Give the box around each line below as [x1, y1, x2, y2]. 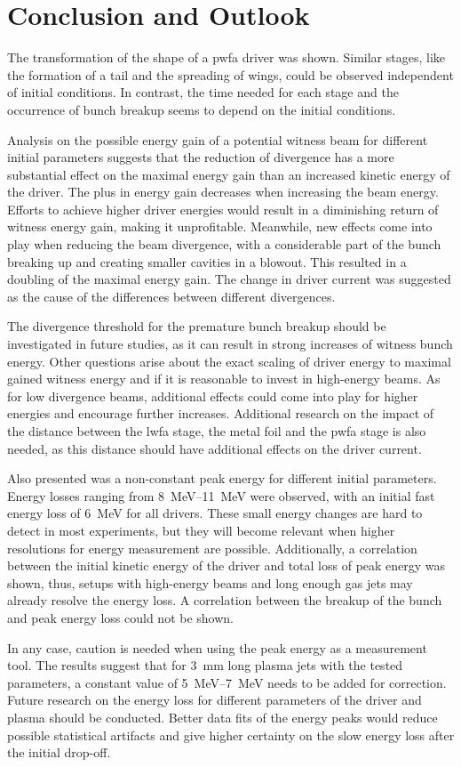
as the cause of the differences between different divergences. [7, 287, 336, 305]
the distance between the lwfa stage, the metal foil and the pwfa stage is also [7, 422, 426, 440]
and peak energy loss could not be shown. [7, 608, 234, 626]
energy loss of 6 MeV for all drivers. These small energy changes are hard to [7, 504, 423, 522]
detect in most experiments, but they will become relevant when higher [7, 521, 395, 539]
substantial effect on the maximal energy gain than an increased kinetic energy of [7, 165, 450, 183]
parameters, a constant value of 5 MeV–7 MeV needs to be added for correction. [7, 673, 447, 691]
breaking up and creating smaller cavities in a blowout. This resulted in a [7, 252, 407, 270]
